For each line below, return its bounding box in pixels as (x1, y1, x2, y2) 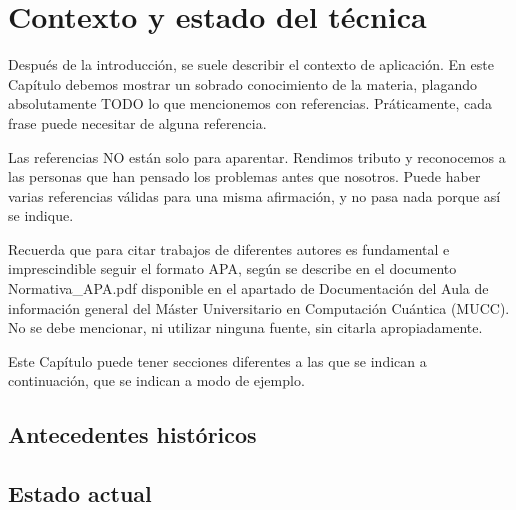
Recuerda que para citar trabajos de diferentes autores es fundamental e (8, 238, 450, 259)
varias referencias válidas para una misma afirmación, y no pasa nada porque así (8, 185, 501, 206)
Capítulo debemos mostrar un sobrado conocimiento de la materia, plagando (8, 73, 478, 94)
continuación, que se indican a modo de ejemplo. (8, 370, 305, 391)
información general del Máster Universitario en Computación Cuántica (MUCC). (8, 297, 510, 318)
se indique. (8, 205, 74, 226)
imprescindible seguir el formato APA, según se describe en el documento (8, 258, 457, 279)
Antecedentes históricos (8, 419, 257, 450)
